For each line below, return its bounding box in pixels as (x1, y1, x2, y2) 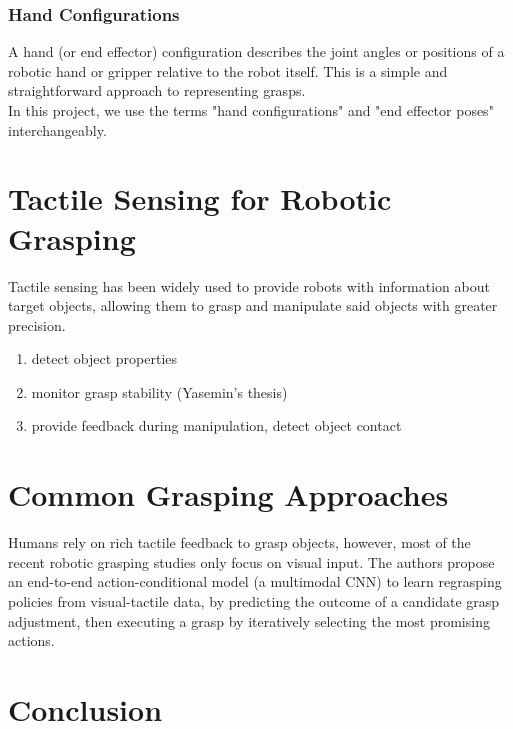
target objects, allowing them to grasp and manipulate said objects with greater (8, 295, 498, 316)
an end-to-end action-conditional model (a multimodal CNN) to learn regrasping (8, 571, 502, 592)
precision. (8, 314, 66, 335)
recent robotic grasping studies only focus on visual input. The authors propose (8, 551, 495, 572)
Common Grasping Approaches (8, 474, 449, 515)
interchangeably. (8, 119, 107, 140)
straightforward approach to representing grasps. (8, 80, 306, 101)
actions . (8, 630, 55, 651)
